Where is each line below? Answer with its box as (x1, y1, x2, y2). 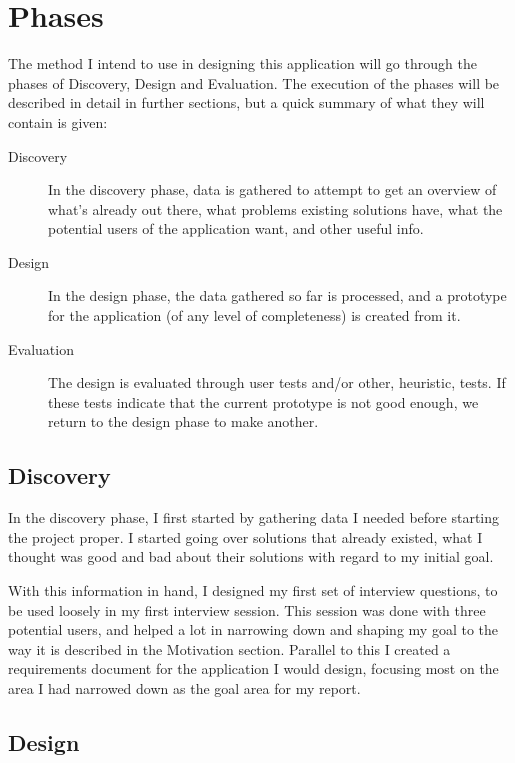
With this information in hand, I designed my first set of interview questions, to (8, 580, 498, 601)
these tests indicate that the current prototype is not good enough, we (48, 391, 479, 412)
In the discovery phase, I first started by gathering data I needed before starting (8, 507, 500, 528)
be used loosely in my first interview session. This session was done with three (8, 599, 486, 620)
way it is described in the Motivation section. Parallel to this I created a (8, 638, 451, 659)
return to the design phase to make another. (48, 411, 319, 432)
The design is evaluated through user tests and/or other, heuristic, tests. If (48, 372, 506, 393)
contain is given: (8, 111, 108, 132)
